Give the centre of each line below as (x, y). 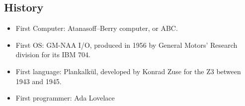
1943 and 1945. (39, 81)
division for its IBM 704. (53, 54)
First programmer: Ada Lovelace (65, 98)
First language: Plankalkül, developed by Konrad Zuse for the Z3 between (128, 71)
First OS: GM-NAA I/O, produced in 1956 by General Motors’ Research (126, 45)
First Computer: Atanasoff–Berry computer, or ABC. (97, 28)
